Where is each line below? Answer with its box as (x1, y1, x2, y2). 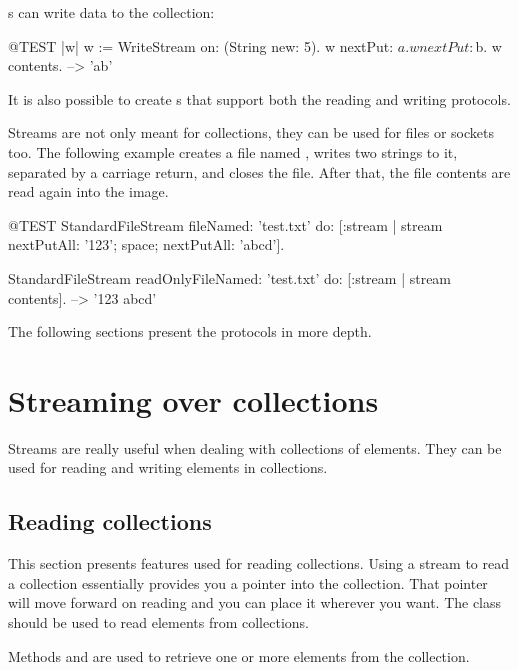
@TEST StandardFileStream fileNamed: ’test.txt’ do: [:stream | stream (8, 214, 443, 235)
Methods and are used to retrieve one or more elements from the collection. (8, 645, 470, 666)
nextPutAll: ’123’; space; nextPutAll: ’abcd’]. (8, 234, 285, 255)
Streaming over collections (8, 379, 379, 420)
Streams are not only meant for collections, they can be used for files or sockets (8, 122, 494, 143)
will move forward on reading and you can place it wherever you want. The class (8, 592, 502, 613)
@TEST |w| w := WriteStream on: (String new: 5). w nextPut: (8, 35, 394, 56)
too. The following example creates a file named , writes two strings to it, (8, 141, 458, 162)
